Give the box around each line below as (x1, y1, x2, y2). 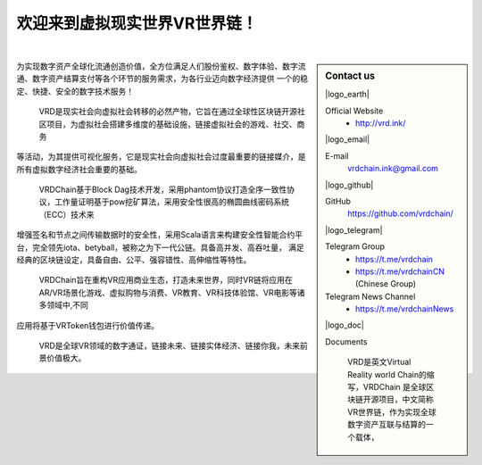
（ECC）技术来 (38, 209, 95, 220)
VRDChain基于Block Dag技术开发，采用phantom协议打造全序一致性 (38, 184, 287, 195)
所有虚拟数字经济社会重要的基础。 (16, 163, 142, 174)
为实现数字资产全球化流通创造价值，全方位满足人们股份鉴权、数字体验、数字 (16, 61, 298, 71)
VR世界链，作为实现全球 (347, 406, 436, 417)
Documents (325, 336, 368, 347)
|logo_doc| (325, 320, 365, 330)
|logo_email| (325, 134, 370, 145)
